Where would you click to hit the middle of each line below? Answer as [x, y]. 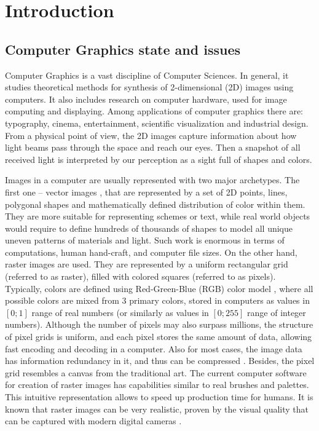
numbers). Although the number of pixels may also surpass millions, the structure [159, 324]
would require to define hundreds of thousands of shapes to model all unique [149, 228]
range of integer [277, 312]
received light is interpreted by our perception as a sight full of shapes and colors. [159, 159]
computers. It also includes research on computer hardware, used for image [146, 99]
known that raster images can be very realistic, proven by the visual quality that [157, 409]
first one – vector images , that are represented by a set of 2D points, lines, [146, 192]
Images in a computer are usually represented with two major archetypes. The [152, 180]
